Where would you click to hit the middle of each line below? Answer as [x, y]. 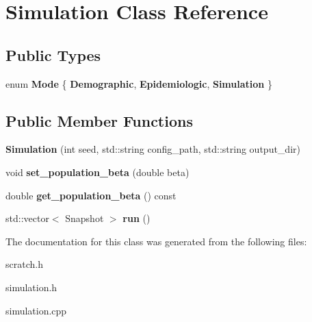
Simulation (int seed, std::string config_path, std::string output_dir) [153, 149]
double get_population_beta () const [91, 195]
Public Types [53, 54]
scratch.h [24, 264]
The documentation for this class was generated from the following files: [156, 241]
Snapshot [84, 218]
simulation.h [31, 287]
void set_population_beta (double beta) [97, 172]
